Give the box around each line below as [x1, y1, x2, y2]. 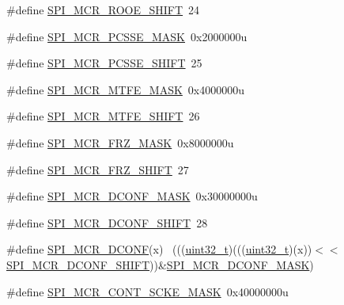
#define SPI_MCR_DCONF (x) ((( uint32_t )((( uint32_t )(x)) [6, 241, 312, 257]
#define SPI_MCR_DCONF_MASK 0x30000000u [6, 188, 258, 204]
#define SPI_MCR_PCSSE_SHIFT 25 [6, 55, 202, 71]
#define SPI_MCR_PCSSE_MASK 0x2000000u [6, 28, 248, 44]
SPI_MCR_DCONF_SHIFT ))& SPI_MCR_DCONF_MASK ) [6, 256, 314, 273]
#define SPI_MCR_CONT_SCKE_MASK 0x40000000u [6, 283, 289, 299]
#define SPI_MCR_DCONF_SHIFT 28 [6, 214, 208, 231]
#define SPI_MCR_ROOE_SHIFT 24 [6, 2, 200, 17]
